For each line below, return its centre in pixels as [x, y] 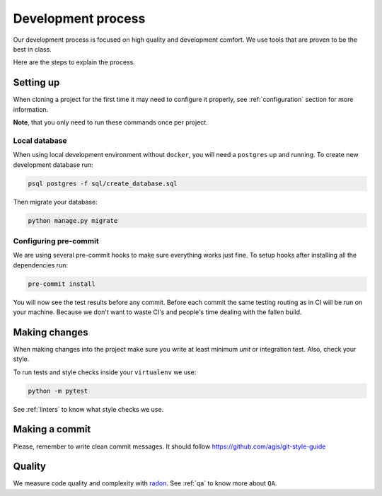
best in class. [33, 49]
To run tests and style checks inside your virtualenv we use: [105, 372]
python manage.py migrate [73, 220]
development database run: [53, 165]
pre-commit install [62, 284]
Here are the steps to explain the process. [74, 62]
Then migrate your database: [56, 202]
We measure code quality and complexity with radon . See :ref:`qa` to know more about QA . [145, 483]
